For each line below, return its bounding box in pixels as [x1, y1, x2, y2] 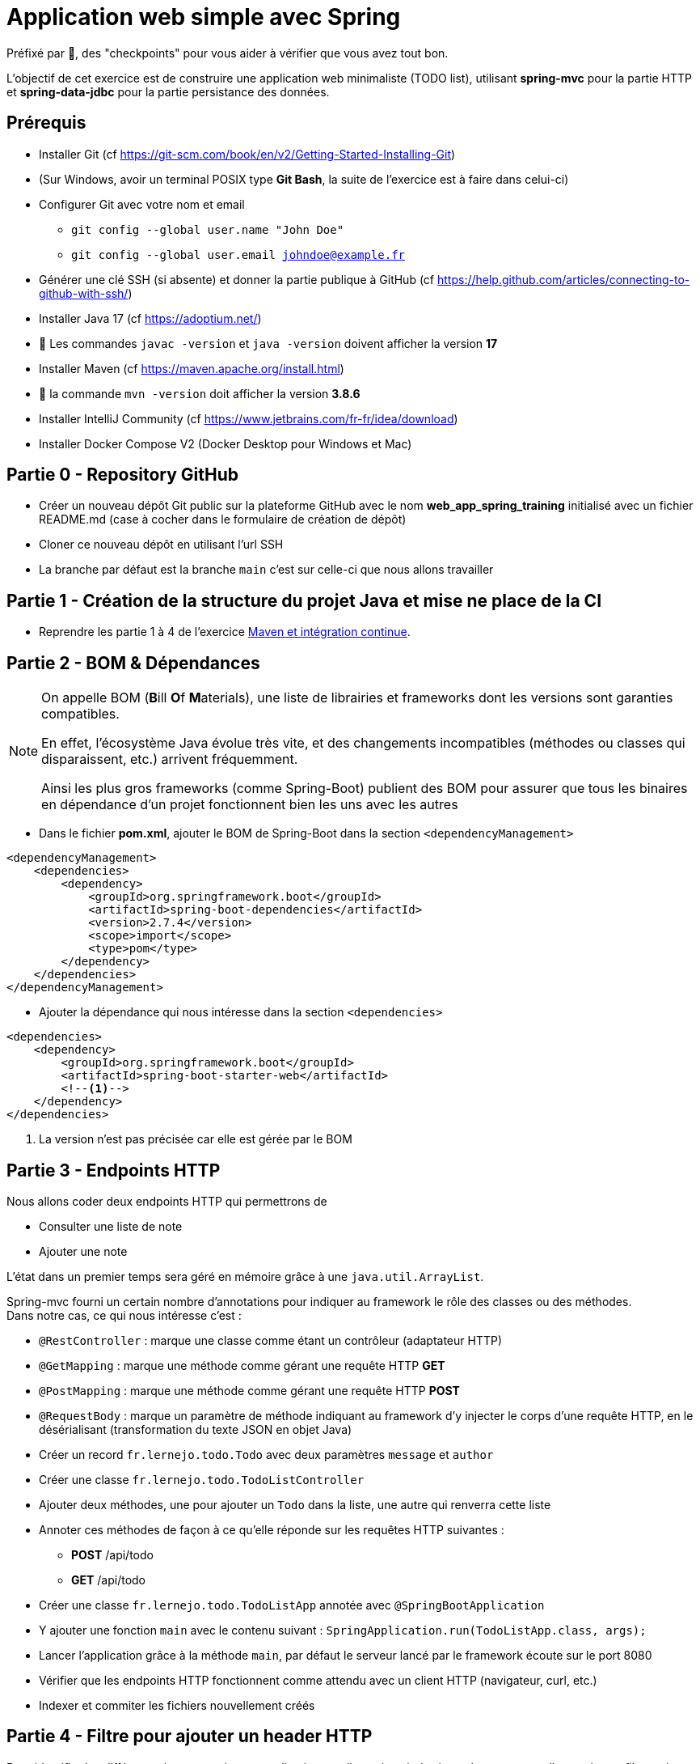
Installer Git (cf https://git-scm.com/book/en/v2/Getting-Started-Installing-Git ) [39, 146, 456, 161]
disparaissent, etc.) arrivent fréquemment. [41, 751, 298, 768]
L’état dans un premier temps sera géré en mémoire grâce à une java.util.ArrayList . [6, 1269, 484, 1283]
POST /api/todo [71, 1547, 154, 1562]
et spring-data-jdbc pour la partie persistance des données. [6, 84, 330, 99]
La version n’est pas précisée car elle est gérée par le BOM [39, 1132, 352, 1147]
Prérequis [6, 112, 86, 134]
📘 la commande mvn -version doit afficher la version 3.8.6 [39, 386, 361, 401]
